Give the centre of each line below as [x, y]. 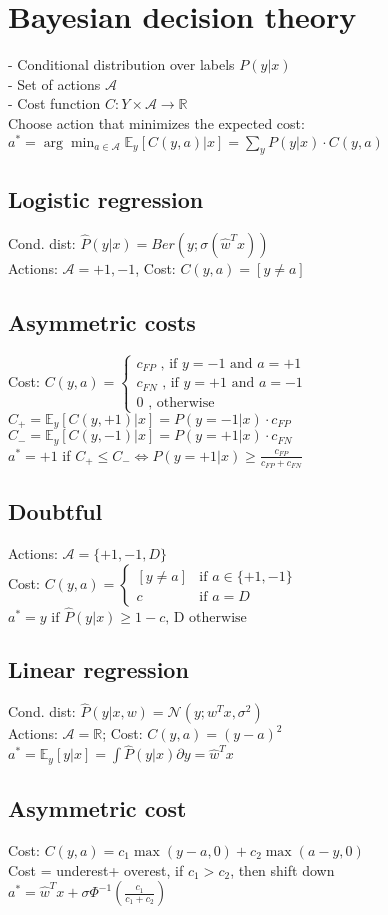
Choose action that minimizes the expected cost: [156, 122]
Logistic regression [106, 198]
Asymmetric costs [102, 321]
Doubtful [55, 511]
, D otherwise [206, 618]
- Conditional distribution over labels [121, 64]
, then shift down [282, 869]
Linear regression [98, 669]
